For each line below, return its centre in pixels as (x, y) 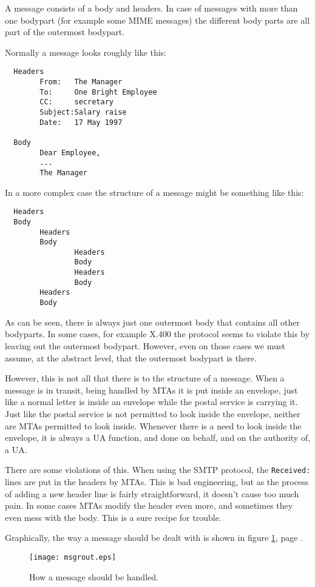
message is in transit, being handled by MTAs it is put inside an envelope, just (151, 390)
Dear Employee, (70, 153)
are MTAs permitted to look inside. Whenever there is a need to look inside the (153, 425)
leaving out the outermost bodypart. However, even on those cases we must (145, 345)
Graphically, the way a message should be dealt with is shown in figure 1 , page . (154, 538)
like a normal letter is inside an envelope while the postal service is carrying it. (151, 402)
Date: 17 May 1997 (81, 122)
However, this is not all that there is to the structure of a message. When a (145, 378)
